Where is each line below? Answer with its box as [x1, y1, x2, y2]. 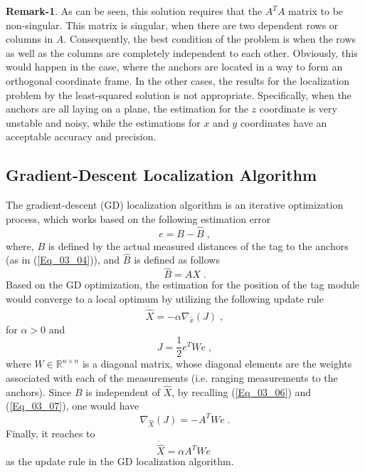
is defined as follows [134, 252, 220, 267]
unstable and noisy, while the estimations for [6, 115, 201, 130]
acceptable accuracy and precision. [6, 129, 157, 144]
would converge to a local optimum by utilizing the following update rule [6, 291, 324, 306]
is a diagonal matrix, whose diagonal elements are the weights [82, 356, 352, 371]
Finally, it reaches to [6, 426, 95, 441]
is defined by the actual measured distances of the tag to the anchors [48, 238, 349, 253]
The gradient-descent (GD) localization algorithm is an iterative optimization [6, 197, 344, 212]
